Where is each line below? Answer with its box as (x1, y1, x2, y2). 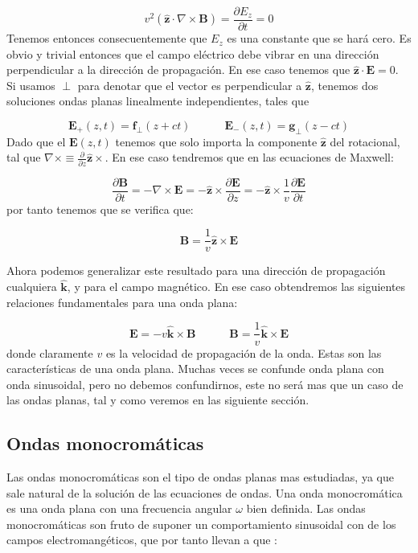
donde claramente (6, 344, 93, 361)
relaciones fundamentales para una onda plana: (6, 293, 238, 310)
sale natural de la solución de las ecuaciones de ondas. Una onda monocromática (6, 484, 403, 501)
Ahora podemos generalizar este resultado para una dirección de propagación (6, 262, 386, 279)
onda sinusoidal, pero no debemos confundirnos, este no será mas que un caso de (6, 375, 404, 392)
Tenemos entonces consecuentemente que (6, 30, 207, 47)
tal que (6, 149, 41, 166)
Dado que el (6, 133, 66, 150)
